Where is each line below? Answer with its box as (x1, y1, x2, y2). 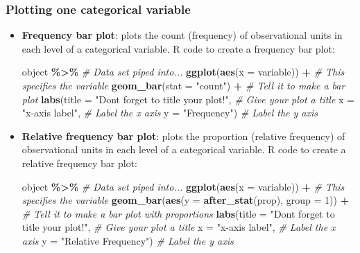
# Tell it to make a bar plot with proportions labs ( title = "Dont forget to (22, 206, 335, 220)
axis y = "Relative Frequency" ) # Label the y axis (22, 233, 234, 247)
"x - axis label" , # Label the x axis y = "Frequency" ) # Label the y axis (22, 105, 318, 120)
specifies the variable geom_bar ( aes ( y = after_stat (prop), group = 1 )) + (22, 193, 350, 207)
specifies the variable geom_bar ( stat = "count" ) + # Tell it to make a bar (22, 78, 345, 92)
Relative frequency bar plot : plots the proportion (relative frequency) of (22, 128, 345, 143)
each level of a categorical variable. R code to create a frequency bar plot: (22, 41, 335, 55)
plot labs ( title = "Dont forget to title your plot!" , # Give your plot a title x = (22, 91, 354, 106)
